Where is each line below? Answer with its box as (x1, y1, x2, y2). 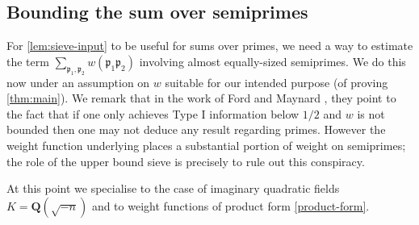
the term (6, 52, 49, 69)
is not (357, 105, 385, 122)
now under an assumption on (6, 73, 150, 90)
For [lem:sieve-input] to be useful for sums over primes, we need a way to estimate (6, 37, 413, 54)
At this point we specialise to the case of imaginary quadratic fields (6, 180, 340, 197)
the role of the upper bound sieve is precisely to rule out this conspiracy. (6, 152, 365, 169)
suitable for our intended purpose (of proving (165, 73, 388, 90)
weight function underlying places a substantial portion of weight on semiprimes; (6, 136, 406, 153)
